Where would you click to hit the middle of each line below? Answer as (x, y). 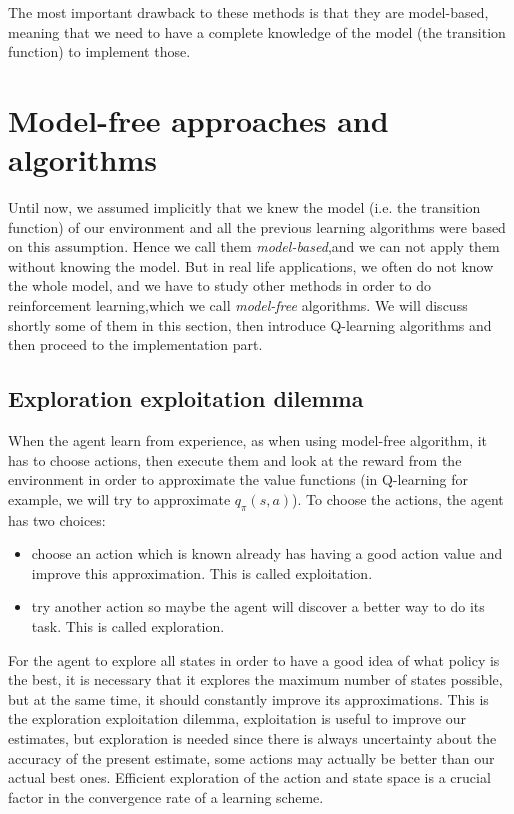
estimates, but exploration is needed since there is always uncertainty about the (252, 737)
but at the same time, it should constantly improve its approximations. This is (248, 698)
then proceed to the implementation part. (135, 344)
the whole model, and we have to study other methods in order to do (219, 285)
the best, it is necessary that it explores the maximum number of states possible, (255, 679)
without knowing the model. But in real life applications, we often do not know (251, 265)
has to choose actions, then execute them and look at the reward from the (235, 459)
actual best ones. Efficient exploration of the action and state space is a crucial (249, 777)
